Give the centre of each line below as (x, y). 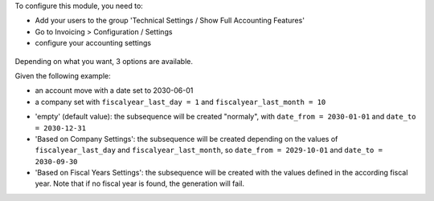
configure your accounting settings (93, 43)
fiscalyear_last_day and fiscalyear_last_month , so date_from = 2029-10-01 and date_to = (209, 150)
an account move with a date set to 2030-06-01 (114, 90)
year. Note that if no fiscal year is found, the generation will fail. (140, 183)
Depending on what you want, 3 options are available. (104, 61)
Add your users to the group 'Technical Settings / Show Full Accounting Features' (170, 21)
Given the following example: (63, 75)
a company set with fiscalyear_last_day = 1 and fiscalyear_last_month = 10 (180, 102)
